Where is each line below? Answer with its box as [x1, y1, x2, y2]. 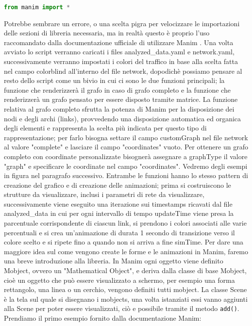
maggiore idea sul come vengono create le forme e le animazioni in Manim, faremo [4, 246, 249, 256]
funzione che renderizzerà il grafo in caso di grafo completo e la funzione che [4, 84, 231, 95]
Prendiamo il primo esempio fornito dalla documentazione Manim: [4, 313, 202, 323]
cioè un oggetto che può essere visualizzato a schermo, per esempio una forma [4, 275, 235, 285]
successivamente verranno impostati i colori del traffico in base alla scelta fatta [4, 56, 238, 66]
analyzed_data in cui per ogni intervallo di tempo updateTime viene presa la [4, 208, 234, 218]
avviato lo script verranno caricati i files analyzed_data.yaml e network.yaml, [4, 47, 235, 57]
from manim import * [4, 4, 70, 11]
